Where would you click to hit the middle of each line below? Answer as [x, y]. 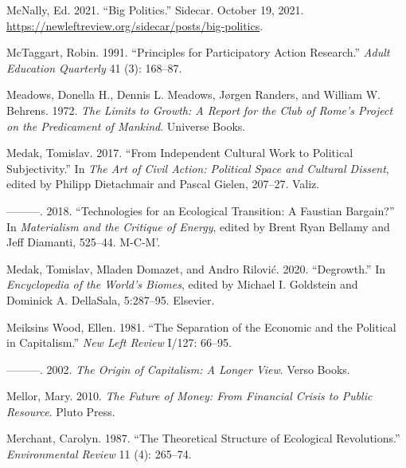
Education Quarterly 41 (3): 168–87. [94, 67]
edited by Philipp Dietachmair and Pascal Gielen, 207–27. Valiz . [163, 184]
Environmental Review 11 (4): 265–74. [99, 454]
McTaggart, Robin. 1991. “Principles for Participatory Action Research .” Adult [198, 52]
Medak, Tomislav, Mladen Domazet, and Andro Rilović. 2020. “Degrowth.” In [196, 268]
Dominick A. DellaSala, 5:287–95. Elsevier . [111, 299]
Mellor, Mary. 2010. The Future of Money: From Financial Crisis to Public [189, 396]
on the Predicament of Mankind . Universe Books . [126, 126]
